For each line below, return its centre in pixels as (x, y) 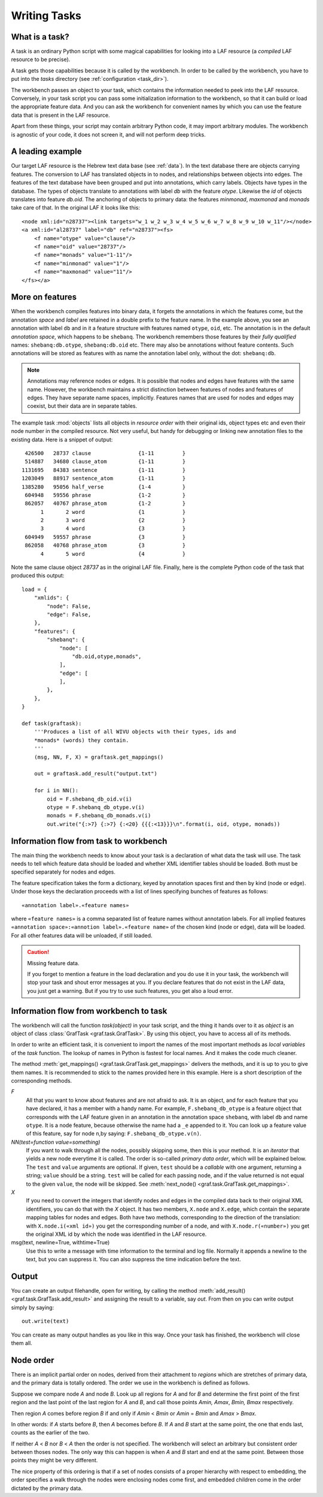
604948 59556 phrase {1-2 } (105, 495)
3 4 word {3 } (113, 529)
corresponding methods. (42, 1080)
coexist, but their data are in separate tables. (82, 406)
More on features (44, 297)
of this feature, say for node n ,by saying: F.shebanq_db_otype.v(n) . (114, 1134)
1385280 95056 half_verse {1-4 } (104, 487)
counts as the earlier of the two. (50, 1433)
